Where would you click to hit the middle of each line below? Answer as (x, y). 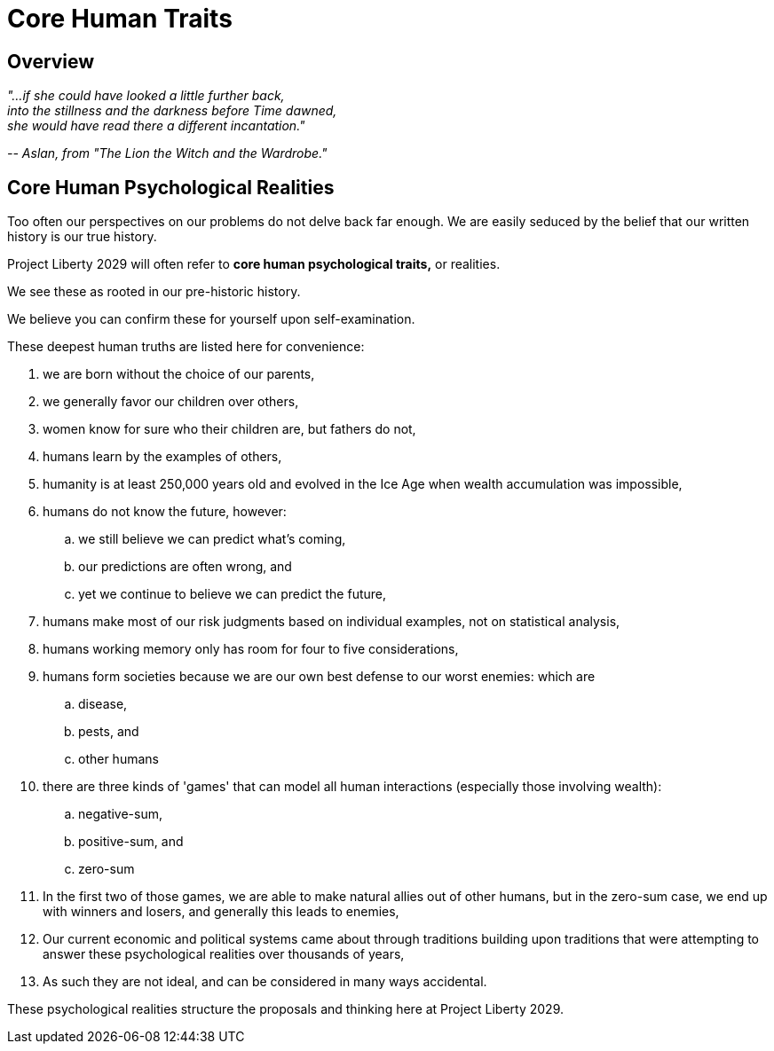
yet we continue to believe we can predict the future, (233, 594)
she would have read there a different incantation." (156, 126)
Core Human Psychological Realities (171, 187)
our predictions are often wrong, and (185, 567)
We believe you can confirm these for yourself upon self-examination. (211, 319)
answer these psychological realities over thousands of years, (224, 954)
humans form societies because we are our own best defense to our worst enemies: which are (319, 677)
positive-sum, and (131, 842)
